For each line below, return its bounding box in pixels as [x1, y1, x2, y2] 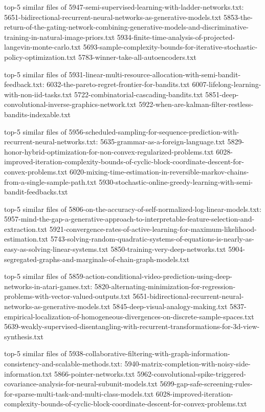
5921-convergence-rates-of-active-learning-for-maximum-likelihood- [49, 223, 257, 234]
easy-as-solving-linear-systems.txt [4, 244, 108, 254]
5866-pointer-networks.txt [54, 368, 135, 379]
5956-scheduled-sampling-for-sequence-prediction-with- [69, 126, 239, 137]
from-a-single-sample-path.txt [4, 176, 97, 187]
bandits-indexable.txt [4, 109, 71, 119]
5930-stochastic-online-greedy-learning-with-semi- [99, 176, 253, 187]
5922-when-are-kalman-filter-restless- [139, 99, 254, 110]
